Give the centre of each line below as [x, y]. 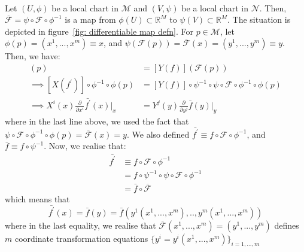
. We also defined [158, 134]
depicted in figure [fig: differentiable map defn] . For [99, 31]
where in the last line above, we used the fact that [97, 121]
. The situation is [259, 19]
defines [287, 225]
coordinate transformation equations [81, 238]
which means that [37, 198]
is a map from [90, 19]
